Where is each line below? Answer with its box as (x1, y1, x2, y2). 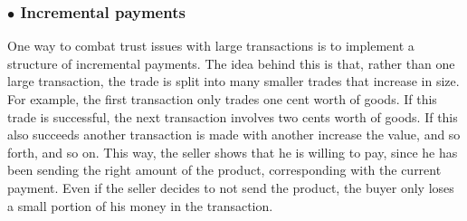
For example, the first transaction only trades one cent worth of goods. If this (7, 90, 437, 108)
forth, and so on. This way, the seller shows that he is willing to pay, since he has (7, 142, 458, 161)
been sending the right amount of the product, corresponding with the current (7, 160, 442, 179)
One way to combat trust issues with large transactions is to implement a (7, 36, 415, 55)
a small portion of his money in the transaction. (7, 196, 273, 215)
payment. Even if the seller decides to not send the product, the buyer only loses (7, 178, 454, 197)
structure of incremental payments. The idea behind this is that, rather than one (7, 53, 455, 72)
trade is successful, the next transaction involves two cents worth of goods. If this (7, 107, 458, 126)
